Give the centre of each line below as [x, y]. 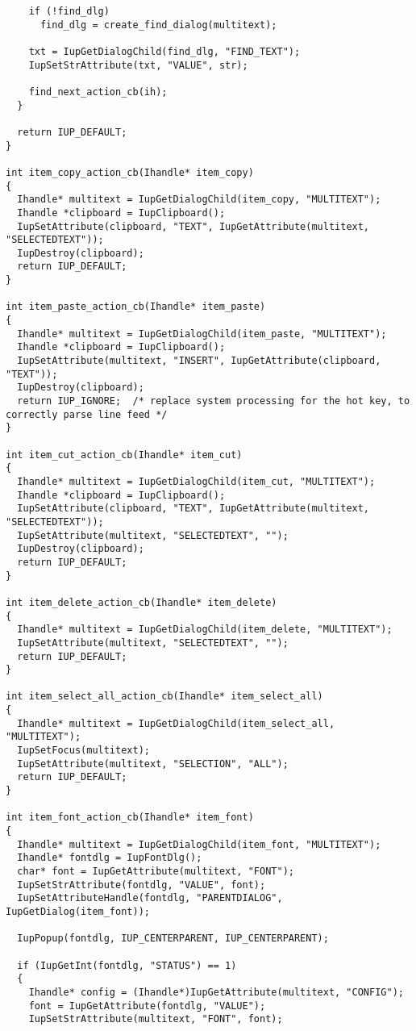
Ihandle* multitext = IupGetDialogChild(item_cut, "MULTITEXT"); [196, 481]
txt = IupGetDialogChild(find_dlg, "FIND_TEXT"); [164, 51]
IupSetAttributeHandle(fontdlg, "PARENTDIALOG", [150, 898]
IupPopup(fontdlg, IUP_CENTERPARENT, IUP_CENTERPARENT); [173, 939]
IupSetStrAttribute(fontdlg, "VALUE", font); [141, 885]
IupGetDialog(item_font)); [78, 911]
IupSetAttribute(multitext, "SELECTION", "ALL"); [153, 764]
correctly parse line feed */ [87, 414]
